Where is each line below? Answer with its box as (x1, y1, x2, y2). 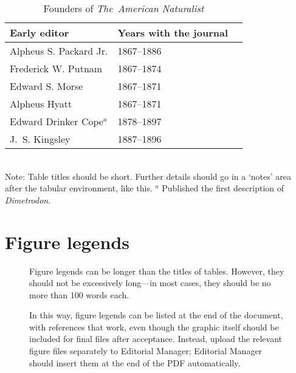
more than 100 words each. (29, 288, 129, 301)
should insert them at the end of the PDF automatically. (29, 356, 241, 369)
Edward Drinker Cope (10, 114, 103, 128)
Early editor (10, 26, 69, 39)
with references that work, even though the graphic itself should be (29, 320, 279, 333)
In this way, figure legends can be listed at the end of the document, (29, 309, 283, 321)
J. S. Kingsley (10, 132, 71, 146)
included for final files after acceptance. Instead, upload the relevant (29, 332, 283, 345)
